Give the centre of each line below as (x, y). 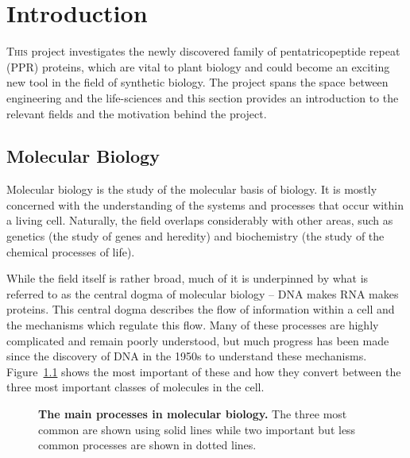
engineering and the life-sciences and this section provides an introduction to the (203, 97)
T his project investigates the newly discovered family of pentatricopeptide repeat (203, 51)
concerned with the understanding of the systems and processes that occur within (205, 204)
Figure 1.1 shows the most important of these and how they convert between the (204, 371)
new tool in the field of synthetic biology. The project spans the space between (197, 82)
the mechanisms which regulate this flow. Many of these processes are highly (193, 325)
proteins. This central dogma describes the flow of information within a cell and (201, 309)
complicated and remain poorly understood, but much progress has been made (198, 340)
